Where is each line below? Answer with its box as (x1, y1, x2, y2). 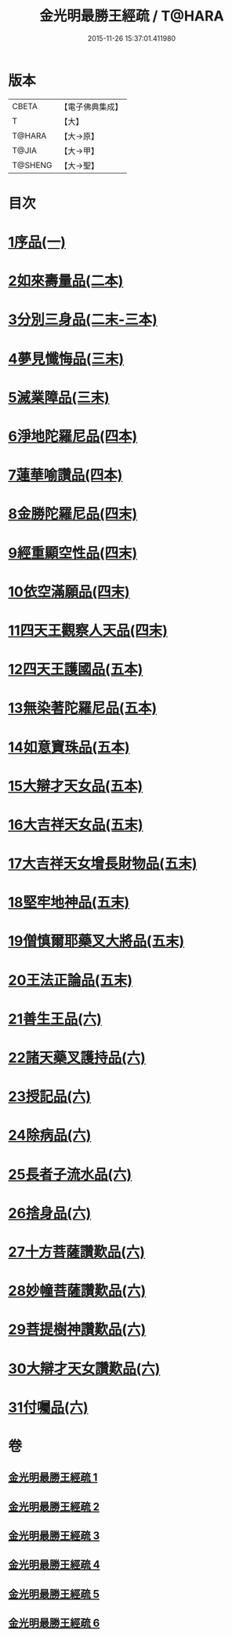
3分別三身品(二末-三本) (8, 311, 158, 329)
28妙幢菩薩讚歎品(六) (8, 1282, 147, 1300)
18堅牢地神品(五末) (8, 894, 130, 911)
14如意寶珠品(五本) (8, 738, 131, 756)
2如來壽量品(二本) (8, 272, 124, 290)
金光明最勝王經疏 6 (8, 1617, 100, 1630)
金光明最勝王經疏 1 (8, 1471, 98, 1484)
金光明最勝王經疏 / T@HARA (38, 7, 225, 25)
